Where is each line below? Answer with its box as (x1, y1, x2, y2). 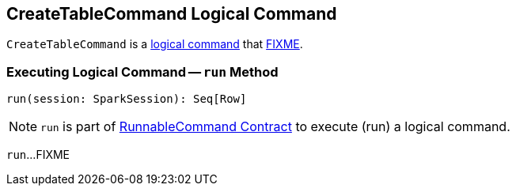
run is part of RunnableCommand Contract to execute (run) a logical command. (40, 119, 510, 135)
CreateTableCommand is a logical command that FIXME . (6, 37, 303, 51)
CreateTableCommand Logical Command (6, 4, 337, 24)
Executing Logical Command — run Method (6, 63, 279, 80)
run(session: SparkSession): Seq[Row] (6, 92, 247, 106)
